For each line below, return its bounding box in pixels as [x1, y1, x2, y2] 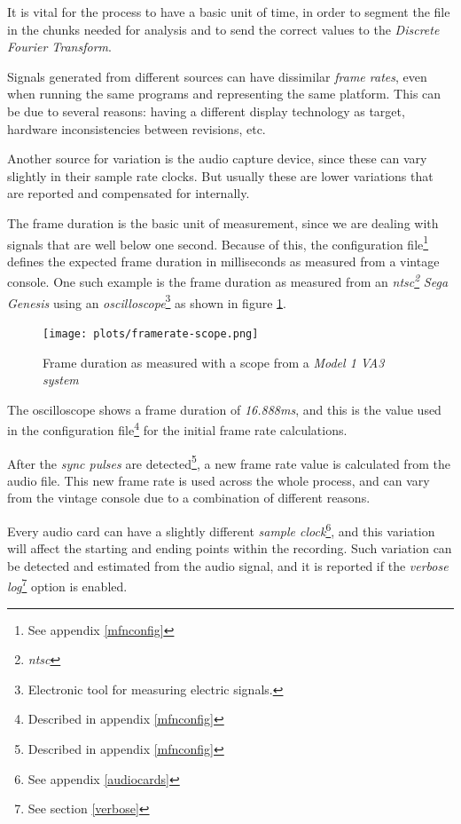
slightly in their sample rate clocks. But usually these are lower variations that [7, 166, 434, 185]
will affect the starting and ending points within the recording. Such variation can [7, 539, 452, 558]
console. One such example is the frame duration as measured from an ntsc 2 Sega [7, 270, 449, 291]
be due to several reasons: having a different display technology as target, [7, 101, 405, 120]
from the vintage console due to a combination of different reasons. [7, 488, 371, 507]
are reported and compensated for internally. [7, 184, 250, 202]
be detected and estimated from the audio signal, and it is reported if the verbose [7, 556, 449, 574]
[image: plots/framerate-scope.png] [43, 327, 259, 340]
